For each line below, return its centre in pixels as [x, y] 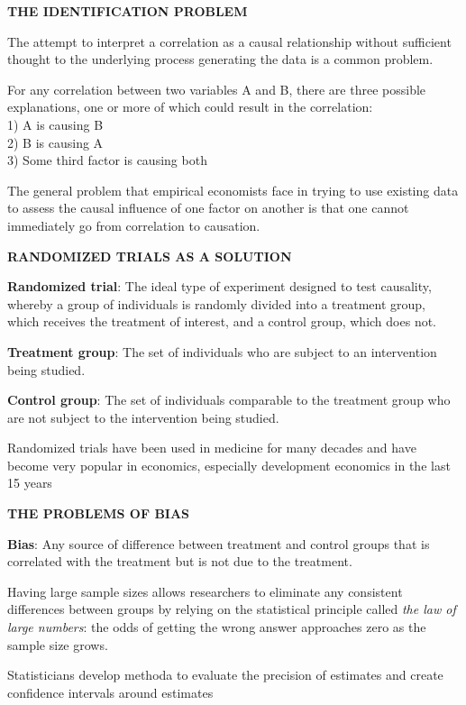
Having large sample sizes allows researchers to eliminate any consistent [205, 591]
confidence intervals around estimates [110, 692]
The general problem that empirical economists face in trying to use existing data [233, 190]
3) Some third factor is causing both [107, 160]
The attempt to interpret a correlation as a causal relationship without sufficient [229, 41]
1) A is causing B [55, 124]
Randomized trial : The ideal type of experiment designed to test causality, [219, 286]
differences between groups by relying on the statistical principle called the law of [232, 609]
